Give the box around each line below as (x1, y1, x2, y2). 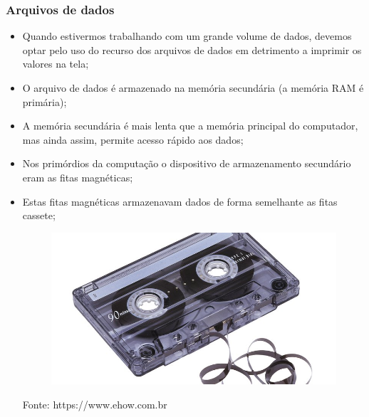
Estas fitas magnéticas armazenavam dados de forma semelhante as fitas (22, 194, 338, 208)
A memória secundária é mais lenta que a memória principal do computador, (22, 118, 358, 133)
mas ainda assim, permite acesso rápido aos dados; (22, 132, 244, 147)
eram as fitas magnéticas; (22, 169, 133, 184)
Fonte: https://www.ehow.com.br (22, 396, 167, 411)
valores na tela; (22, 56, 89, 71)
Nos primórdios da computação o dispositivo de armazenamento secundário (22, 156, 351, 171)
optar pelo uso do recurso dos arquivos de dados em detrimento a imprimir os (22, 42, 362, 57)
